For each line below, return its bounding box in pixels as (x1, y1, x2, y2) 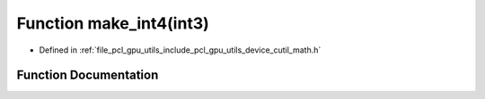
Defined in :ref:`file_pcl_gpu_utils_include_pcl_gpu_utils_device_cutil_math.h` (39, 45, 322, 55)
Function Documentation (16, 68, 159, 83)
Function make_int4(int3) (16, 13, 210, 33)
